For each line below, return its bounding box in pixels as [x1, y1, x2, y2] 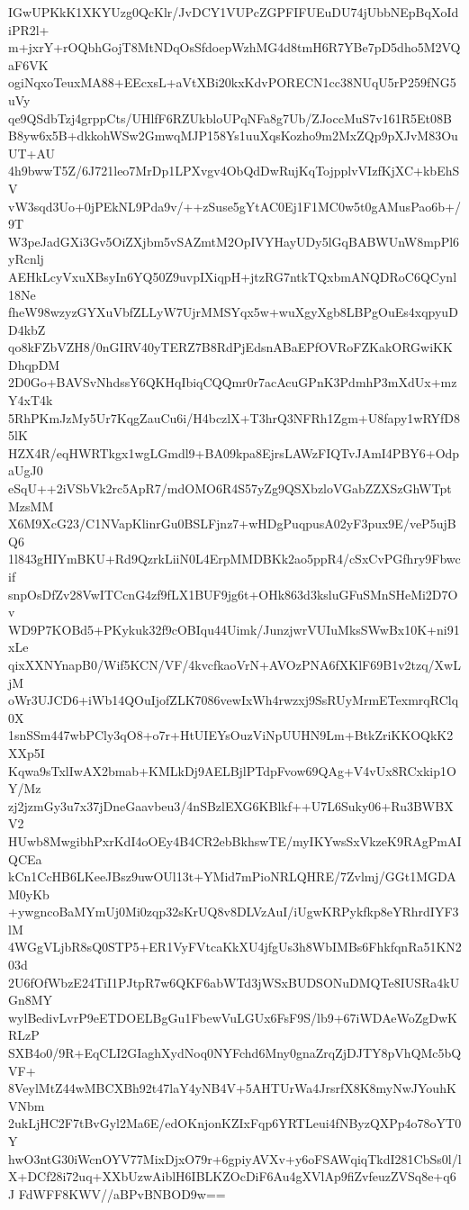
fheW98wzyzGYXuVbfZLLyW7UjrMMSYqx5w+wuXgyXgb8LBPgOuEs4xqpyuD [8, 302, 458, 321]
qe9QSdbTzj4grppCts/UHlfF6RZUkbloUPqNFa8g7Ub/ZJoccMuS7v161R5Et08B [8, 108, 452, 127]
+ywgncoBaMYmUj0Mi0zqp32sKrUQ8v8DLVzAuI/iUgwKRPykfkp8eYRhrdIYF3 [8, 902, 459, 921]
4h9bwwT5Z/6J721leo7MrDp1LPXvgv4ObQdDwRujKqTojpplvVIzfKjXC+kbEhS [8, 161, 460, 180]
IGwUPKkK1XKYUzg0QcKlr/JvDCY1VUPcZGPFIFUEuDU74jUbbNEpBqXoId [8, 3, 459, 21]
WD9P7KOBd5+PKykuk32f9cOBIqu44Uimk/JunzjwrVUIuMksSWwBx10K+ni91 [8, 619, 460, 638]
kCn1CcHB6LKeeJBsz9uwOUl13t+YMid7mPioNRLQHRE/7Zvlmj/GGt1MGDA [8, 867, 456, 886]
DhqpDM [8, 355, 60, 374]
